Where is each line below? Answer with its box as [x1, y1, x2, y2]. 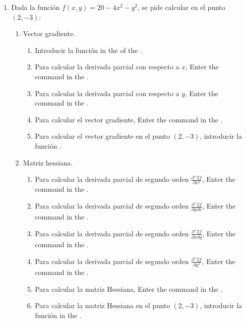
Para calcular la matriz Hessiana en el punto [35, 300, 170, 311]
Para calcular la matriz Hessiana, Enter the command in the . [35, 283, 223, 294]
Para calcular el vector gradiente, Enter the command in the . [35, 114, 223, 124]
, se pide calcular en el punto [137, 2, 225, 12]
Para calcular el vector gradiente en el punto [35, 131, 170, 141]
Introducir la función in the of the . [35, 45, 142, 55]
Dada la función [11, 2, 60, 12]
